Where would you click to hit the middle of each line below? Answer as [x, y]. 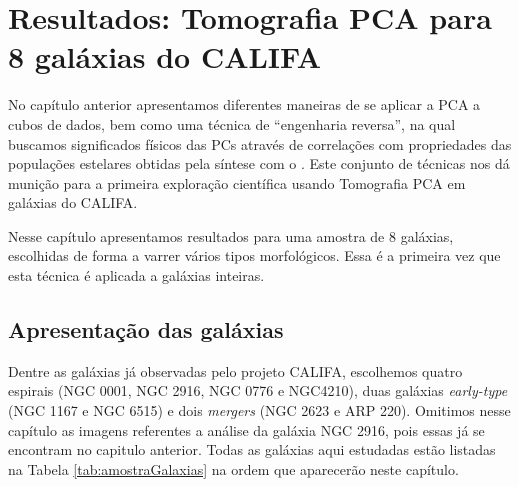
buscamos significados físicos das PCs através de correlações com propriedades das [260, 143]
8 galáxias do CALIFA [165, 56]
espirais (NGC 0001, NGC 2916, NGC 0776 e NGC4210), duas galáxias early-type [258, 390]
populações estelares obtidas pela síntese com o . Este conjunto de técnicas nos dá [259, 163]
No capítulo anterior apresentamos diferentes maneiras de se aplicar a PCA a [244, 104]
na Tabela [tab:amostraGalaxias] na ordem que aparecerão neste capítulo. [233, 468]
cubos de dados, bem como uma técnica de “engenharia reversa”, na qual [232, 123]
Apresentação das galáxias [146, 329]
